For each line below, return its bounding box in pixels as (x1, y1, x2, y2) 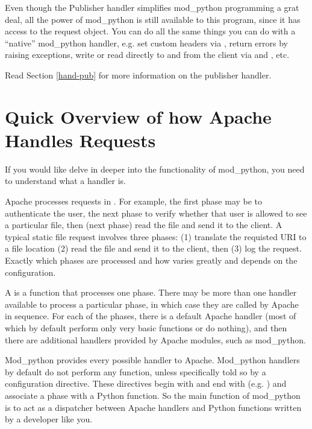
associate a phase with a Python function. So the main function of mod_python (5, 389, 301, 401)
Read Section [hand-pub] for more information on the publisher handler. (5, 68, 272, 81)
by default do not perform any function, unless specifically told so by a (5, 365, 266, 378)
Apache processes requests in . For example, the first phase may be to (5, 195, 263, 208)
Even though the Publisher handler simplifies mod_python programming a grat (5, 1, 299, 13)
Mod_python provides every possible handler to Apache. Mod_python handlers (5, 354, 300, 366)
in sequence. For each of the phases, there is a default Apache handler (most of (5, 310, 296, 322)
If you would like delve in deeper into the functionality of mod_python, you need (5, 162, 305, 175)
